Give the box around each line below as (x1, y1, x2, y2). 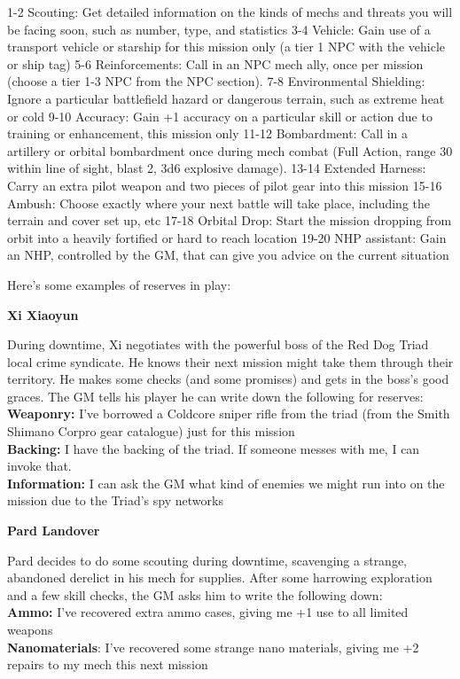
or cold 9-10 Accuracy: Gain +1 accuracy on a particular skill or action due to (7, 106, 433, 125)
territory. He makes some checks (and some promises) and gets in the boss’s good (7, 370, 449, 388)
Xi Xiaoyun (7, 305, 79, 324)
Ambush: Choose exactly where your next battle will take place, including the (7, 193, 431, 212)
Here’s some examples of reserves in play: (7, 275, 231, 293)
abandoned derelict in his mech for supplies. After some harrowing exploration (7, 568, 433, 587)
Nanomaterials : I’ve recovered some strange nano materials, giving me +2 (7, 637, 419, 656)
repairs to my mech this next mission (7, 655, 208, 674)
